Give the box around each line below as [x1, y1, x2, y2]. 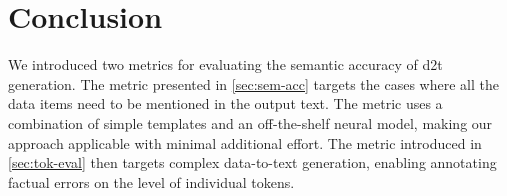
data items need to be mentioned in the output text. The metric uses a [8, 93, 443, 114]
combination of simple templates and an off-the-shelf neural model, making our [8, 112, 493, 133]
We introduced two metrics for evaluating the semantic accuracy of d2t [8, 54, 443, 75]
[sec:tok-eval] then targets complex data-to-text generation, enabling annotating [8, 152, 497, 173]
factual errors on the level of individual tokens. [8, 171, 295, 192]
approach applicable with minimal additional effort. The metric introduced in [8, 132, 482, 153]
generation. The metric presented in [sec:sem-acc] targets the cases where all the [8, 73, 499, 94]
